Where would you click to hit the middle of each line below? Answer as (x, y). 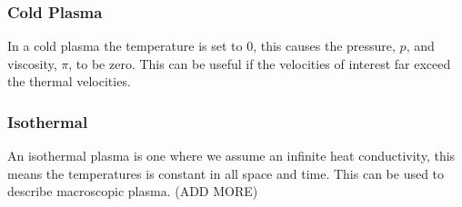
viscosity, (32, 63)
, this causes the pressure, (324, 46)
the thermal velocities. (69, 81)
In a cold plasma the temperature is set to (125, 46)
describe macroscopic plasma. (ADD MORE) (133, 191)
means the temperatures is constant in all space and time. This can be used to (226, 173)
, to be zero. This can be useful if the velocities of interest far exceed (260, 63)
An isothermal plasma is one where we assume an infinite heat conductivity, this (231, 156)
